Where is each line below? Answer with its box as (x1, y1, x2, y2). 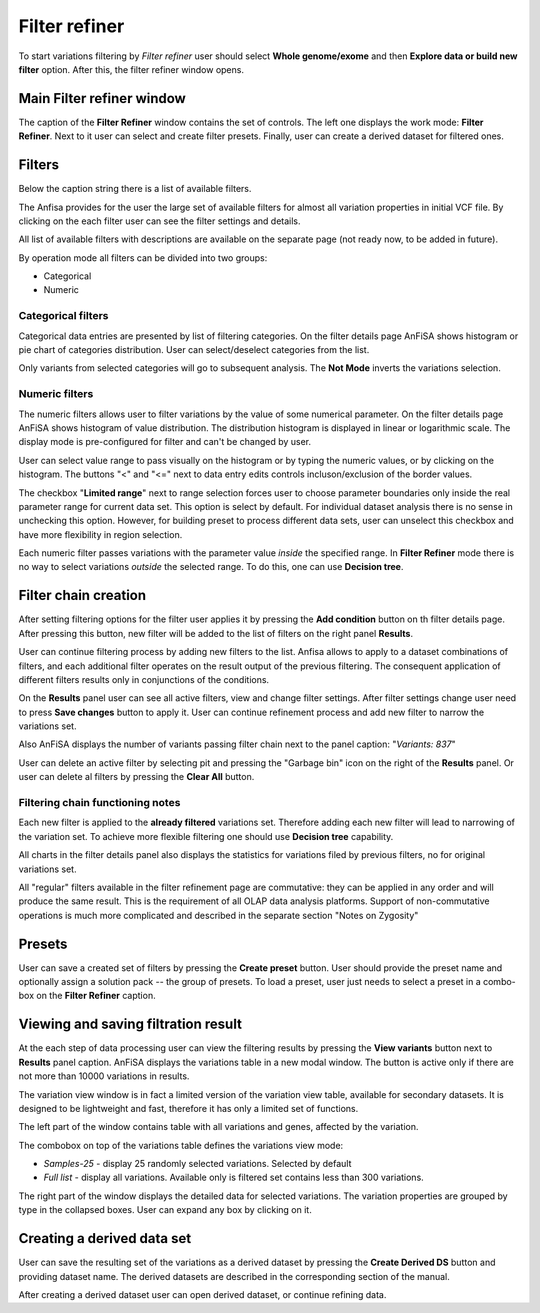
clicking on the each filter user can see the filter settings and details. (18, 215, 301, 227)
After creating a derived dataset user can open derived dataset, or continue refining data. (18, 1288, 387, 1300)
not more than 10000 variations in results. (18, 1070, 190, 1082)
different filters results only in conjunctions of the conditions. (18, 673, 270, 685)
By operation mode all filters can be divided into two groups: (18, 251, 268, 264)
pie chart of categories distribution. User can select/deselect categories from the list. (18, 344, 370, 356)
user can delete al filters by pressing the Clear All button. (18, 771, 255, 783)
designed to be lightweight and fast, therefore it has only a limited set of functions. (18, 1102, 359, 1114)
